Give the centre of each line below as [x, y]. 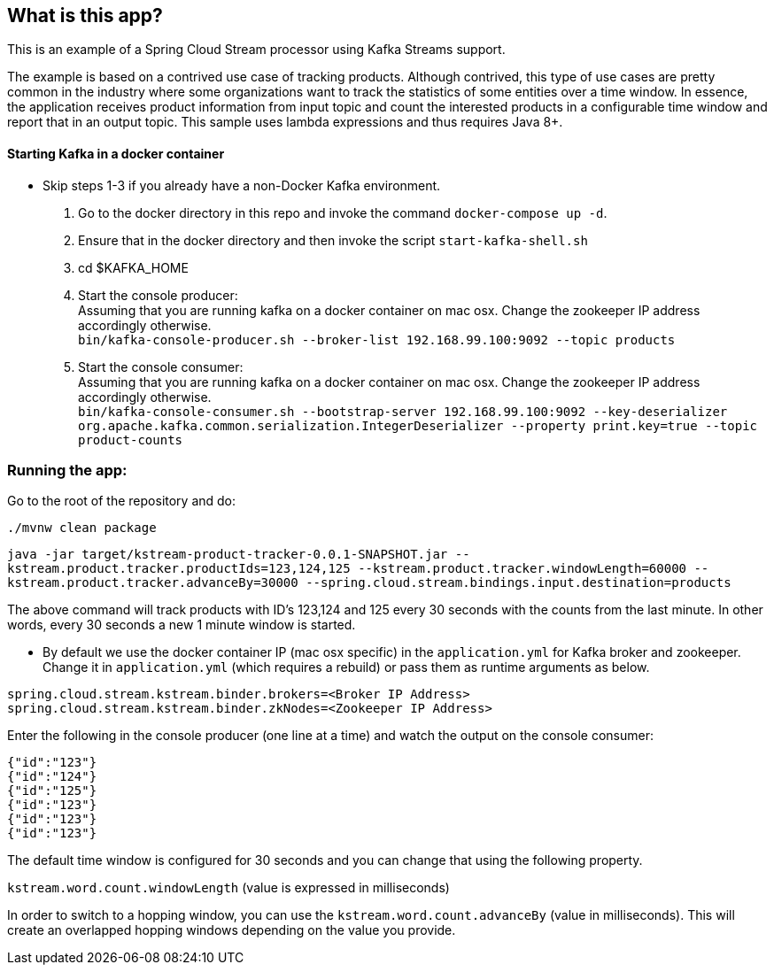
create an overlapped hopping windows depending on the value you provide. [232, 930]
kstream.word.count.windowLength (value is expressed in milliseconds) [228, 888]
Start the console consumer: [161, 366]
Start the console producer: [158, 295]
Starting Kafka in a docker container [116, 154]
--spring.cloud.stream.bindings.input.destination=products [519, 583]
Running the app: [67, 471]
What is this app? [85, 15]
